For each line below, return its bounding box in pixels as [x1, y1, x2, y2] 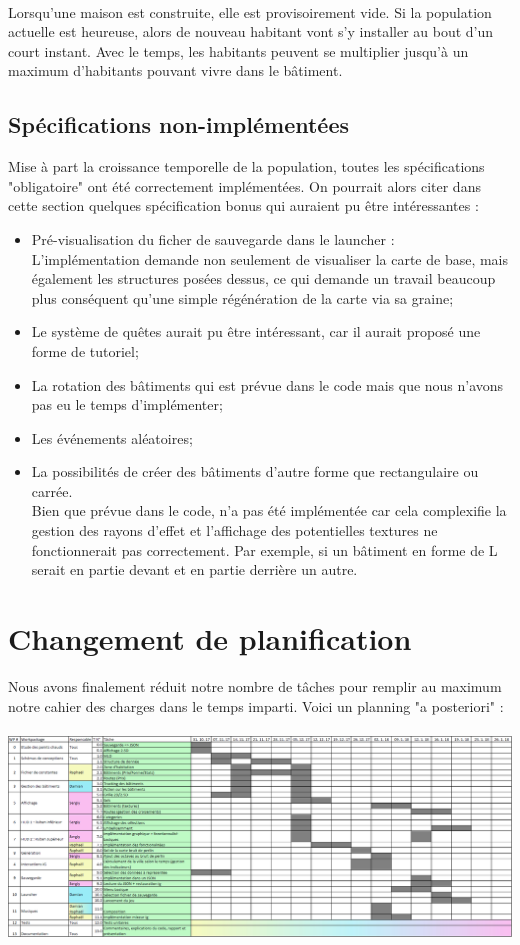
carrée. [31, 480, 73, 501]
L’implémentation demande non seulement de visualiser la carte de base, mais [31, 248, 509, 269]
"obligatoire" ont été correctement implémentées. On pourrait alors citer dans [8, 175, 481, 196]
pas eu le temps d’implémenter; [31, 394, 223, 415]
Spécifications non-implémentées [8, 109, 349, 140]
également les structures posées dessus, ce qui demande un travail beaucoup [31, 268, 496, 289]
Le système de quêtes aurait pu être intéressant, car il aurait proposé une [31, 321, 481, 342]
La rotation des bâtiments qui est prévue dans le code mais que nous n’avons [31, 374, 504, 395]
